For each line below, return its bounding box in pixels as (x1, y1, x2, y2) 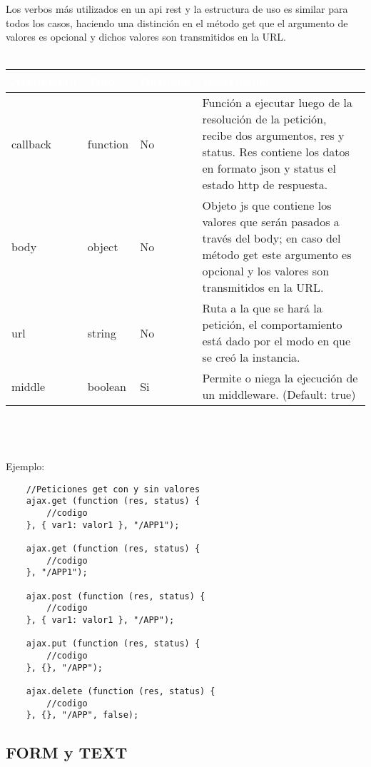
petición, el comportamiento (202, 316, 342, 333)
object (87, 238, 118, 255)
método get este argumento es (202, 246, 352, 263)
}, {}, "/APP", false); (26, 710, 139, 721)
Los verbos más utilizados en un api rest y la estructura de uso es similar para (6, 1, 348, 16)
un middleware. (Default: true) (202, 386, 356, 403)
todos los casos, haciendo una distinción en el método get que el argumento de (6, 15, 348, 30)
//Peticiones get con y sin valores (26, 484, 200, 494)
